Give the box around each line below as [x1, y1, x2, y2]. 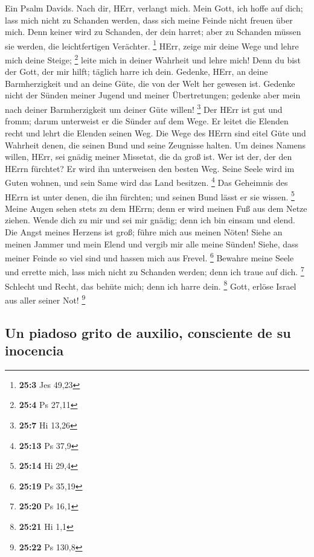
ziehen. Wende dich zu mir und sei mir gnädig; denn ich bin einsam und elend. [5, 214, 295, 226]
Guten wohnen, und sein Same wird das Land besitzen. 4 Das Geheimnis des [5, 174, 288, 188]
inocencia [5, 340, 64, 359]
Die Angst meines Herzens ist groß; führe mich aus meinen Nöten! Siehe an [5, 225, 283, 238]
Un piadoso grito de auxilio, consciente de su [5, 323, 291, 342]
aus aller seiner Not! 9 [5, 291, 86, 306]
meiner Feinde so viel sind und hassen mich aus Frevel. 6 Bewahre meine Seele [5, 250, 294, 264]
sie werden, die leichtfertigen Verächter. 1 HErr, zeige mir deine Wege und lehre [5, 37, 299, 52]
